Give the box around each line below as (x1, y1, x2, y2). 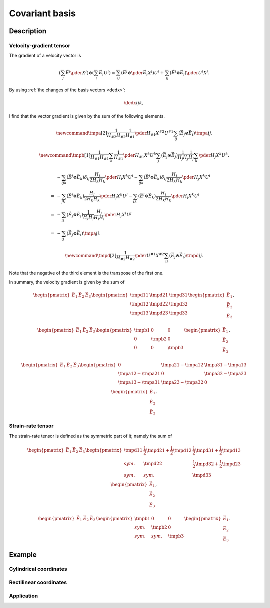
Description (9, 27, 47, 35)
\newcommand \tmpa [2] (55, 130, 107, 136)
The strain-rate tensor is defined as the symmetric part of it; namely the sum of (9, 433, 172, 439)
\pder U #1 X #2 (134, 252, 164, 258)
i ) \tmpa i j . (192, 130, 213, 137)
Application (9, 592, 38, 599)
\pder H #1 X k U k (123, 152, 157, 159)
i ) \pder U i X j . (183, 69, 210, 77)
